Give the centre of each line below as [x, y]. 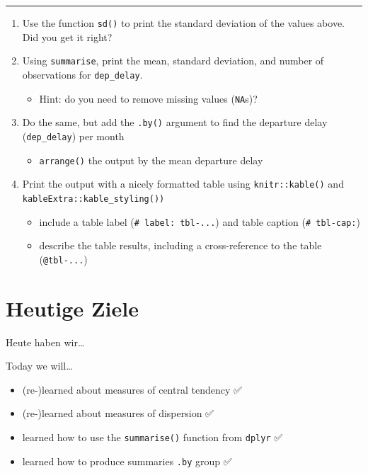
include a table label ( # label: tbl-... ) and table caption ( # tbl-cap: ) [200, 221]
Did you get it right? [67, 36]
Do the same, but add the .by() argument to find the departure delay [175, 122]
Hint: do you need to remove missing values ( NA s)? [148, 98]
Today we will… [39, 366]
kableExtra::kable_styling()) [93, 199]
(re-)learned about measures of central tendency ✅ [132, 389]
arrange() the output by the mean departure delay [151, 160]
